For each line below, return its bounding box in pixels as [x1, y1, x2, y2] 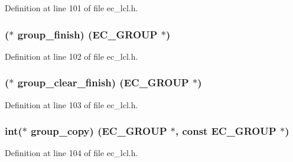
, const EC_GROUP [175, 124, 276, 138]
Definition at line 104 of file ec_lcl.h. [5, 147, 138, 159]
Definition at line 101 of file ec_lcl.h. [5, 2, 138, 14]
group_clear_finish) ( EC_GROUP [17, 75, 189, 90]
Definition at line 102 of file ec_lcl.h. [5, 50, 138, 62]
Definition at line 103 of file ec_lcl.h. [5, 98, 138, 111]
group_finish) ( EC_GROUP [17, 27, 158, 41]
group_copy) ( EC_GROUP [31, 124, 167, 138]
